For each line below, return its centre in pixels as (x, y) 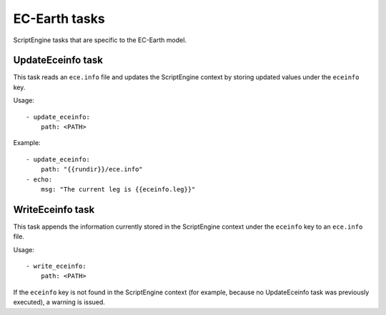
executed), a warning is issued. (59, 302)
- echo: (39, 179)
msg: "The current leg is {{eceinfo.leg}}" (118, 189)
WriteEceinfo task (54, 210)
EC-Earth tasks (59, 19)
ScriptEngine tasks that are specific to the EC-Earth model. (100, 40)
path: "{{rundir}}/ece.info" (91, 169)
